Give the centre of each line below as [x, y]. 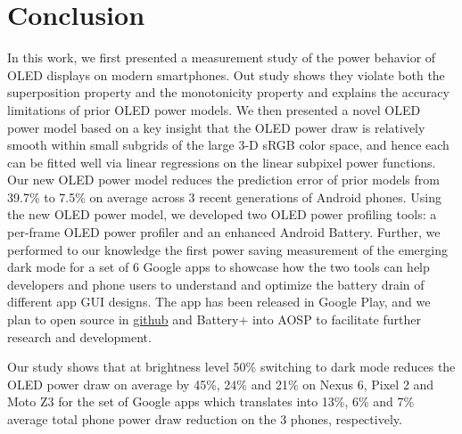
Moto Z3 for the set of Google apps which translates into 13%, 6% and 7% [211, 401]
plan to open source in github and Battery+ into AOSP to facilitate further [214, 319]
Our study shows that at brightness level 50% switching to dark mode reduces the [231, 367]
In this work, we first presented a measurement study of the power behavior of [222, 57]
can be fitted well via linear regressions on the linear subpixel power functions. [222, 162]
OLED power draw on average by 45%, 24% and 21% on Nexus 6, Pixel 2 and [221, 384]
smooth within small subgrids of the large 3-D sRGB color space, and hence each [228, 145]
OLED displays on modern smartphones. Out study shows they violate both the [226, 74]
